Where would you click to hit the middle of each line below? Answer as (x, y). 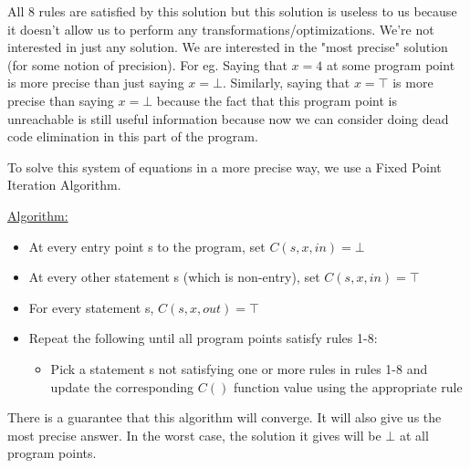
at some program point (391, 64)
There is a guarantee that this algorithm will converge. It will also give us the (225, 417)
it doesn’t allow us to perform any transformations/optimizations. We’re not (221, 29)
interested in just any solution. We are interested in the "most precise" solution (228, 47)
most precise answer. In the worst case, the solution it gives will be (194, 435)
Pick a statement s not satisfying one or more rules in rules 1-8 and (239, 368)
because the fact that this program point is (277, 100)
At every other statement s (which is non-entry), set (174, 277)
